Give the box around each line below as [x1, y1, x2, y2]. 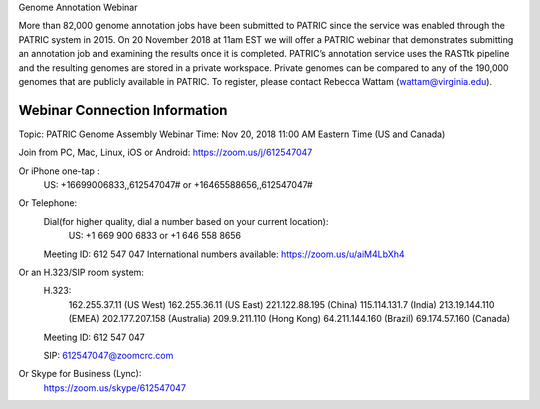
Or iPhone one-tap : [18, 165, 100, 177]
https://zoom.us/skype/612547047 [43, 381, 187, 394]
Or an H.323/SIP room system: [18, 266, 145, 278]
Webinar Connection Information [18, 101, 228, 119]
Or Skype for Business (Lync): [18, 368, 142, 380]
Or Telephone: [18, 197, 78, 209]
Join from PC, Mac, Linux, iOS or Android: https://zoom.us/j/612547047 [18, 146, 313, 159]
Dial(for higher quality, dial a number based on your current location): [43, 215, 329, 227]
